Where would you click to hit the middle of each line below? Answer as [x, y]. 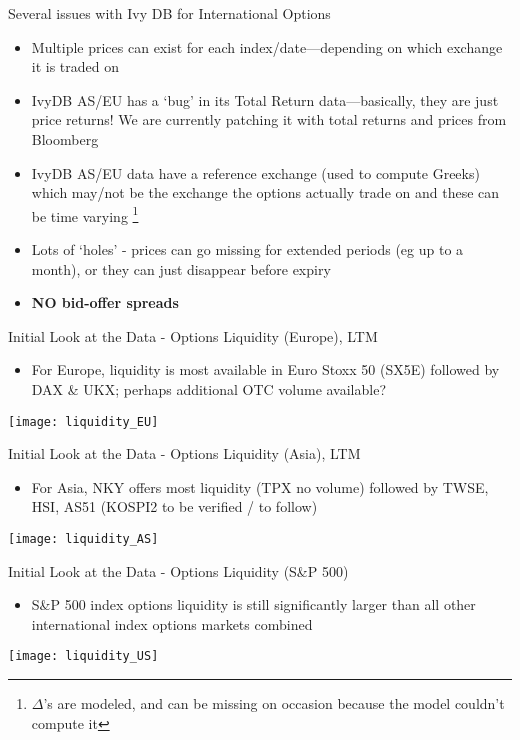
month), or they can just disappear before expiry [181, 268]
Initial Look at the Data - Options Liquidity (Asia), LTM [184, 453]
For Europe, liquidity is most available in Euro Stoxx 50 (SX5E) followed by [265, 369]
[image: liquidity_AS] [83, 539]
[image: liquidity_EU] [83, 421]
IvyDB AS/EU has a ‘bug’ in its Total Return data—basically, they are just [265, 99]
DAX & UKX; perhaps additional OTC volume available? [209, 388]
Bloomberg [65, 138]
